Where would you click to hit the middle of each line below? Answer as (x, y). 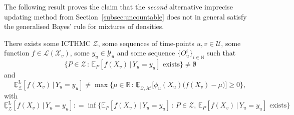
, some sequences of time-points (146, 43)
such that (221, 53)
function (17, 53)
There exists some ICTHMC (47, 43)
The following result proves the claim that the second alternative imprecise (118, 6)
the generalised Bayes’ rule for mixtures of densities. (84, 26)
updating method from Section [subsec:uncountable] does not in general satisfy (125, 16)
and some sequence (146, 53)
